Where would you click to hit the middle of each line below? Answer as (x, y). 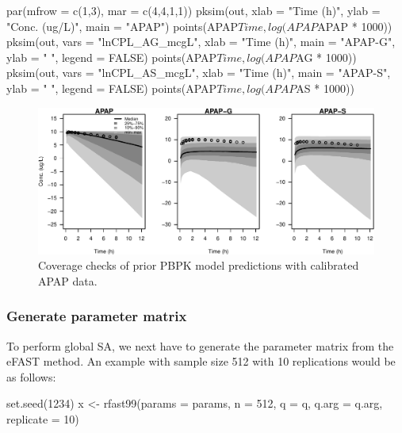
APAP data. (68, 280)
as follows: (31, 376)
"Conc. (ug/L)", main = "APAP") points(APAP (122, 26)
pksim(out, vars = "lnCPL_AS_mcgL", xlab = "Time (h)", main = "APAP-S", (199, 73)
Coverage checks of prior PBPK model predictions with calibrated (199, 265)
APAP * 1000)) (355, 26)
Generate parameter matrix (97, 316)
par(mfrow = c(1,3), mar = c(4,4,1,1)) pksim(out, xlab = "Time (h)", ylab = (193, 10)
